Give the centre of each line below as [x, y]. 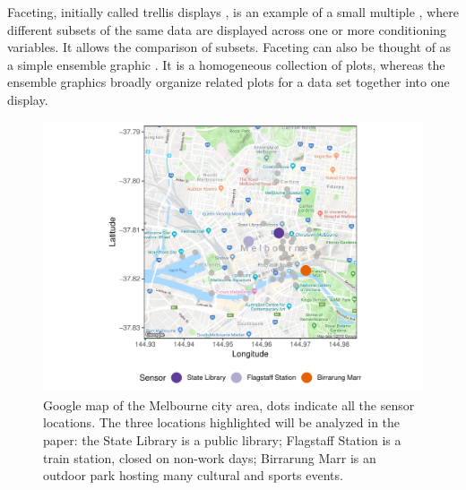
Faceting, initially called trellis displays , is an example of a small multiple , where [233, 12]
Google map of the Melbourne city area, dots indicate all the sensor [229, 404]
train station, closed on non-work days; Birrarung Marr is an [210, 457]
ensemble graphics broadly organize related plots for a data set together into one [229, 82]
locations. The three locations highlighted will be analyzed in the [222, 422]
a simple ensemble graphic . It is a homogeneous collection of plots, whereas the [226, 64]
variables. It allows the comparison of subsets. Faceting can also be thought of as [229, 47]
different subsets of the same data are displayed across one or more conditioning [227, 29]
